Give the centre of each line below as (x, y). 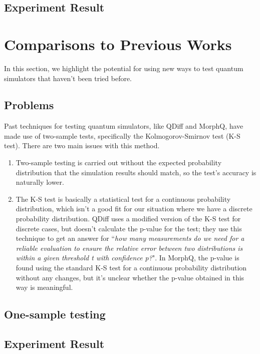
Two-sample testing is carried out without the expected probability (119, 162)
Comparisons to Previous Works (118, 44)
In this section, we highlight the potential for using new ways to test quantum (124, 68)
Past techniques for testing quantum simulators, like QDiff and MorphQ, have (124, 126)
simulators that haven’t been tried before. (68, 78)
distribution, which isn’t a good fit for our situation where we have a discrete (134, 209)
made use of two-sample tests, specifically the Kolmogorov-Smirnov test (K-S (122, 135)
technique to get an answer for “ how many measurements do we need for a (130, 238)
